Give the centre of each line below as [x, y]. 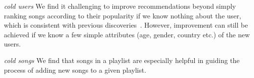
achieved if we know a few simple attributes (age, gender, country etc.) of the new [127, 34]
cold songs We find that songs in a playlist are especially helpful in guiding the [122, 60]
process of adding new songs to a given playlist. [75, 70]
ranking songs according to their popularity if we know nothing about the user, [123, 15]
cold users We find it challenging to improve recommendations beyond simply [120, 6]
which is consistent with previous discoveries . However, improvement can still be [126, 25]
